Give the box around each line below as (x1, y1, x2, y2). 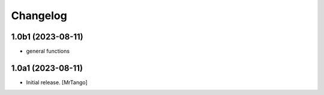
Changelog (11, 9, 67, 22)
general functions (26, 48, 70, 55)
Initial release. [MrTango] (26, 78, 88, 86)
